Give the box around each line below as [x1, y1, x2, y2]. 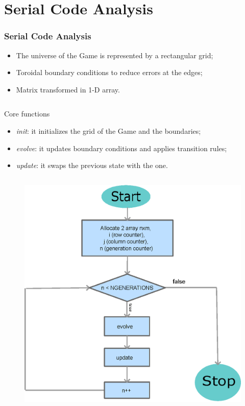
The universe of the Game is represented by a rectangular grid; [16, 50, 213, 60]
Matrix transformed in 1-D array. [16, 84, 120, 94]
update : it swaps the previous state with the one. [16, 160, 168, 171]
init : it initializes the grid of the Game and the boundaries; [16, 125, 201, 136]
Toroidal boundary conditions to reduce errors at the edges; [16, 67, 203, 78]
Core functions [4, 108, 50, 119]
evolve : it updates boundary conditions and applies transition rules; [16, 142, 227, 153]
